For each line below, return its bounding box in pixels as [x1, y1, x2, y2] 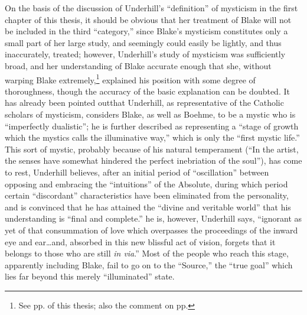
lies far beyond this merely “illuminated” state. [5, 270, 175, 282]
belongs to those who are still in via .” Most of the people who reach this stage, [5, 247, 289, 259]
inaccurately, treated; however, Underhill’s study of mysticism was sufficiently [5, 48, 286, 60]
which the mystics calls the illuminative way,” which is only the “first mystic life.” [5, 131, 300, 144]
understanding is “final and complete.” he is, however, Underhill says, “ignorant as [5, 212, 302, 225]
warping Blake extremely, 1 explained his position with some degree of [5, 72, 256, 86]
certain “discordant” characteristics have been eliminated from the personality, [5, 189, 289, 202]
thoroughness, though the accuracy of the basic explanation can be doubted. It [5, 85, 290, 97]
